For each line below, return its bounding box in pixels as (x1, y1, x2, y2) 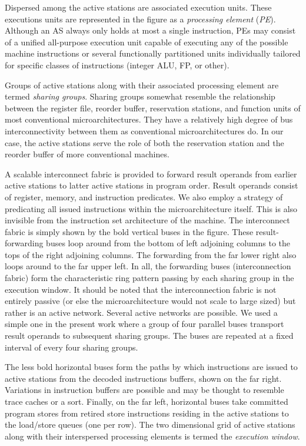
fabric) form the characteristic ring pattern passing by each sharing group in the (5, 272, 294, 284)
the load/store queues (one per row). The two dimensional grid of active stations (5, 418, 295, 431)
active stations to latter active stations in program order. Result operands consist (5, 179, 298, 191)
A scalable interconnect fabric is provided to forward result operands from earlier (5, 167, 297, 180)
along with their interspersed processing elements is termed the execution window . (5, 430, 300, 442)
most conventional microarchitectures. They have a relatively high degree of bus (5, 113, 293, 125)
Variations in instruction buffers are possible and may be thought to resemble (5, 384, 284, 396)
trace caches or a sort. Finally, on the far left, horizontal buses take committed (5, 395, 288, 407)
